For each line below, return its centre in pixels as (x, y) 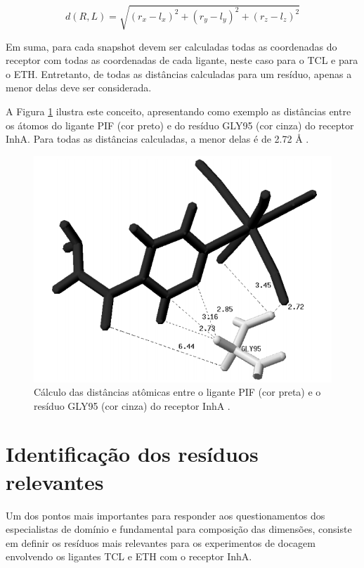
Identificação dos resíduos (132, 454)
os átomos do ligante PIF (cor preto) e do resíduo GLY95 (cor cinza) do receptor (180, 125)
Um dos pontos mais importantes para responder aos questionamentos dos (165, 515)
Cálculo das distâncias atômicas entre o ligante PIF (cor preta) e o (177, 392)
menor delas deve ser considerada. (79, 88)
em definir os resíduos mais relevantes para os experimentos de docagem (161, 542)
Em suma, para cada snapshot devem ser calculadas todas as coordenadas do (171, 46)
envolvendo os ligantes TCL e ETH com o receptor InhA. (129, 556)
